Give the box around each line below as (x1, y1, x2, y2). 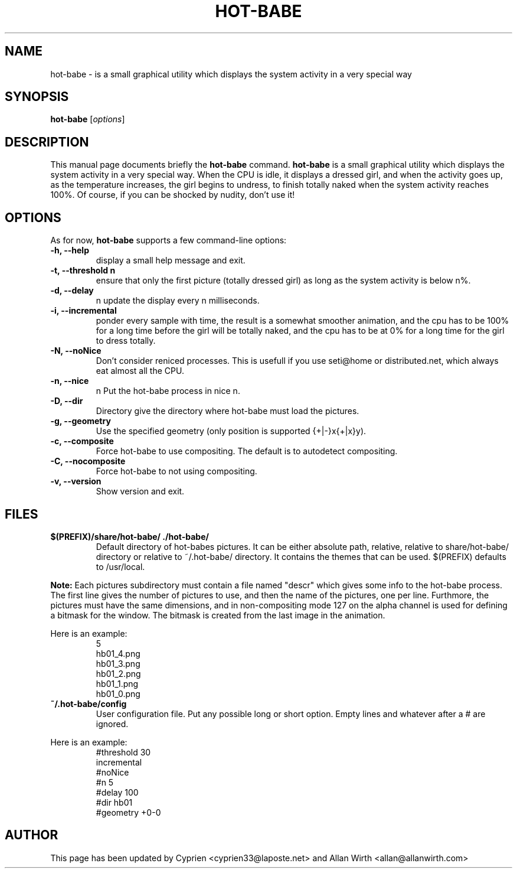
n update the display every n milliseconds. (96, 295, 260, 306)
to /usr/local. (96, 561, 145, 572)
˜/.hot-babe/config (50, 698, 127, 709)
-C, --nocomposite (50, 456, 126, 467)
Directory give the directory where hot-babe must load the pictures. (96, 406, 359, 416)
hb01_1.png (96, 678, 139, 689)
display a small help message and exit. (96, 255, 246, 266)
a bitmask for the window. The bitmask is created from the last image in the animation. (50, 610, 385, 620)
